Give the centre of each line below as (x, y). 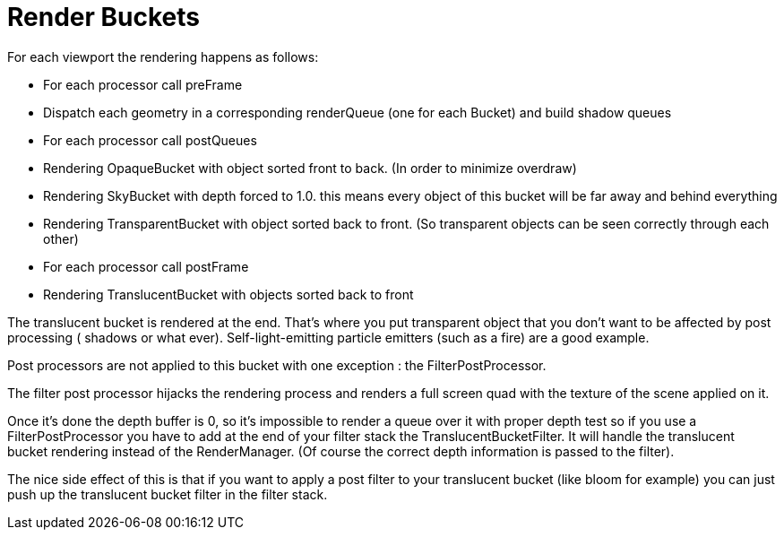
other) (61, 238)
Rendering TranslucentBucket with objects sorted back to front (228, 294)
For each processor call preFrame (143, 84)
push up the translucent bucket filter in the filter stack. (168, 494)
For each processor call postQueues (150, 140)
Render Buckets (103, 17)
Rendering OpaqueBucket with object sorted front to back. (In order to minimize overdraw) (310, 168)
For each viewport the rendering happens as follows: (163, 56)
